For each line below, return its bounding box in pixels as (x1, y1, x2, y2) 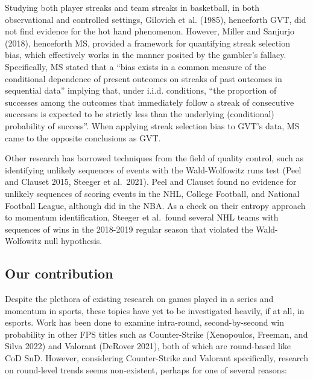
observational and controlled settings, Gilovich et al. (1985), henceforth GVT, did (5, 13, 306, 25)
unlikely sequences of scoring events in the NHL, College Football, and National (5, 187, 300, 199)
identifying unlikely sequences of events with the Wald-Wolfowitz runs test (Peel (5, 163, 302, 176)
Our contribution (5, 264, 113, 283)
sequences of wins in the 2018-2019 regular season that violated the (5, 222, 253, 235)
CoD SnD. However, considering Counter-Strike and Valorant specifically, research (5, 352, 308, 364)
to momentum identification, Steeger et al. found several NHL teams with (5, 211, 279, 224)
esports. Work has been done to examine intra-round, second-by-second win (5, 316, 284, 329)
